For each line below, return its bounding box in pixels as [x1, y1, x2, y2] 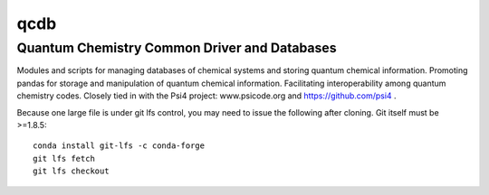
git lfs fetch [33, 153, 95, 163]
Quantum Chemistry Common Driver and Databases [16, 40, 337, 56]
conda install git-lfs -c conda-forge [33, 141, 206, 151]
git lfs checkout [33, 166, 110, 176]
